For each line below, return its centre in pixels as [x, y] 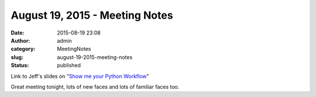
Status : [20, 65]
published [69, 65]
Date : [18, 33]
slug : [17, 57]
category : [23, 49]
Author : [20, 40]
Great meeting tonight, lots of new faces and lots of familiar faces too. [95, 86]
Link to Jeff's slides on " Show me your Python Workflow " [80, 76]
